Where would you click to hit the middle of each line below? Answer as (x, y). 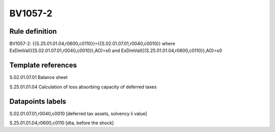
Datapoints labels (38, 101)
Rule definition (33, 31)
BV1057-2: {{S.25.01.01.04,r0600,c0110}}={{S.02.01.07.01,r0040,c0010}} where (92, 44)
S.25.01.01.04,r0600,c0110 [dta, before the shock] (62, 123)
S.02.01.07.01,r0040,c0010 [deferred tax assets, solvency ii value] (78, 113)
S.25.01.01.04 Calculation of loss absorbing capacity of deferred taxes (83, 87)
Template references (43, 65)
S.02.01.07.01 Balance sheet (38, 77)
